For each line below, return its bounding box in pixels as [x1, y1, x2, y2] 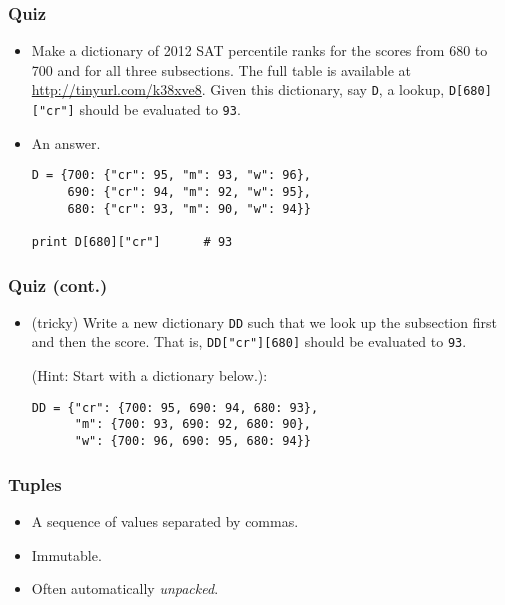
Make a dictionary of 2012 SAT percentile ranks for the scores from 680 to [31, 40, 488, 61]
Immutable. [31, 544, 102, 565]
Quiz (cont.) [8, 272, 108, 297]
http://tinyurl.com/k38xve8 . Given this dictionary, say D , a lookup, [31, 79, 445, 100]
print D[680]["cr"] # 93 [31, 234, 233, 249]
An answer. [31, 132, 101, 153]
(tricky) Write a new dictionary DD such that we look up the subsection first [31, 311, 497, 332]
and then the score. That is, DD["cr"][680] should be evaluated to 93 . [31, 331, 467, 352]
